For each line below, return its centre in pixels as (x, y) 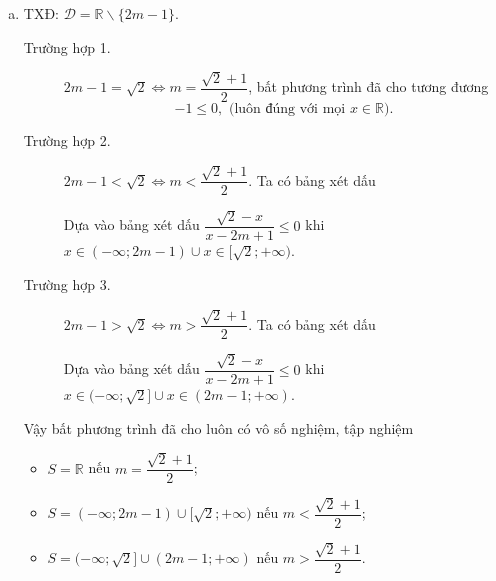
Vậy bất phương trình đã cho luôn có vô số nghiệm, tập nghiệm (218, 427)
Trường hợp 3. (67, 283)
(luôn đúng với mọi (287, 109)
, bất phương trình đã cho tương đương (368, 86)
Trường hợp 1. (67, 46)
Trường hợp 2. (67, 140)
